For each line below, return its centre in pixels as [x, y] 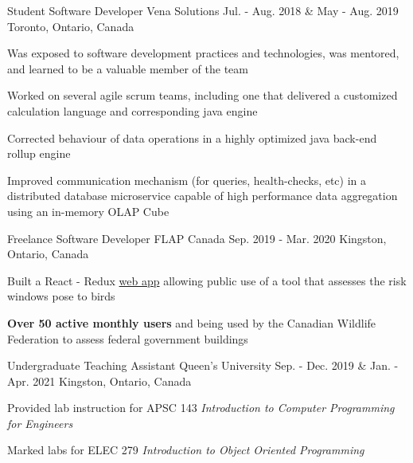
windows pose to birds [61, 296]
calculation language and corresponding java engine [132, 110]
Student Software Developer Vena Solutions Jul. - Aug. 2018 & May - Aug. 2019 [203, 10]
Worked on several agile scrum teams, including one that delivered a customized [203, 95]
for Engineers [40, 423]
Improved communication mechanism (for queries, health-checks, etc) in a [187, 180]
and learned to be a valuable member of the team [128, 68]
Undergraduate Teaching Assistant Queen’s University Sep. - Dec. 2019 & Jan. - [203, 365]
